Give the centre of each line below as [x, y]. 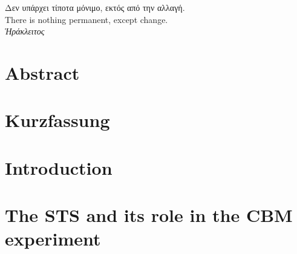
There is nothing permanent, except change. [86, 19]
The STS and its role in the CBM [149, 215]
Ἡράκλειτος [25, 31]
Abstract [42, 72]
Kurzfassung [57, 120]
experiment [53, 239]
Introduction [59, 167]
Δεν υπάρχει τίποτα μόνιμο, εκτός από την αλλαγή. [95, 7]
